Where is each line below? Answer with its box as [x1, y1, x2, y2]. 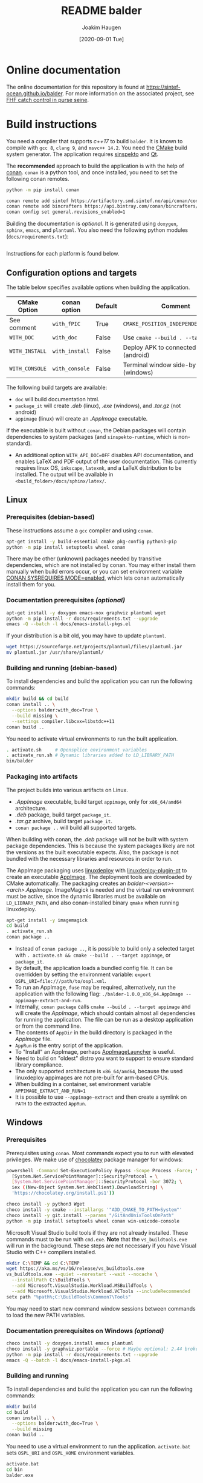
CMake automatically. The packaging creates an [6, 880, 126, 887]
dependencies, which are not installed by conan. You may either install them [6, 562, 196, 569]
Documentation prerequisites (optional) [6, 596, 126, 605]
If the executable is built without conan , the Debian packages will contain [6, 426, 186, 434]
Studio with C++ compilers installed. [6, 1248, 97, 1255]
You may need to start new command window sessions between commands [6, 1305, 196, 1312]
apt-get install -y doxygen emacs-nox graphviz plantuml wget [6, 609, 166, 616]
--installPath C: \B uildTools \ [11, 1277, 91, 1283]
